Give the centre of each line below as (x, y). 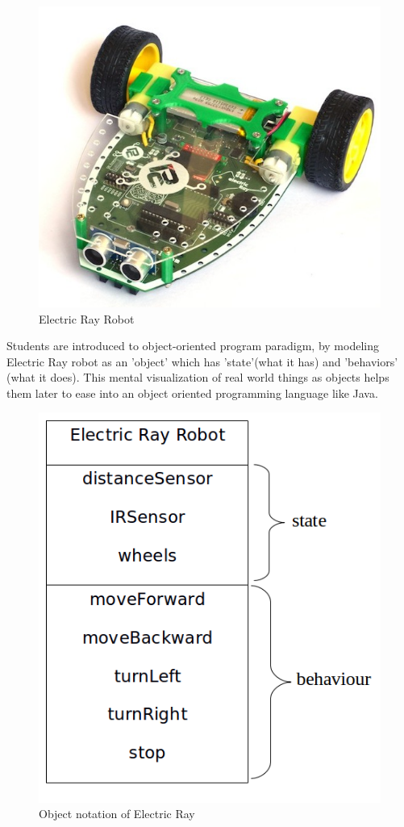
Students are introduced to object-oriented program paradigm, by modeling (193, 346)
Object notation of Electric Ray (117, 814)
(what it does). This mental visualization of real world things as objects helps (198, 377)
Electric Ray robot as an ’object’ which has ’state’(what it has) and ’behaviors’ (202, 361)
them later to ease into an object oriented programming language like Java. (192, 393)
